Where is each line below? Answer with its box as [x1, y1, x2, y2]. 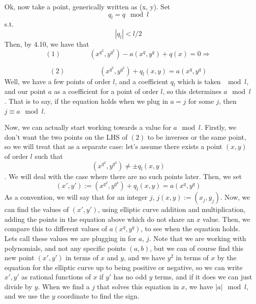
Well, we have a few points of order [4, 76, 111, 86]
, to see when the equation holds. [140, 223, 240, 234]
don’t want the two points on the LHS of [4, 131, 128, 142]
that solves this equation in [97, 281, 179, 291]
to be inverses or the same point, [147, 131, 246, 142]
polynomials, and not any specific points [4, 243, 126, 253]
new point [4, 252, 34, 263]
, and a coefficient [115, 76, 168, 86]
